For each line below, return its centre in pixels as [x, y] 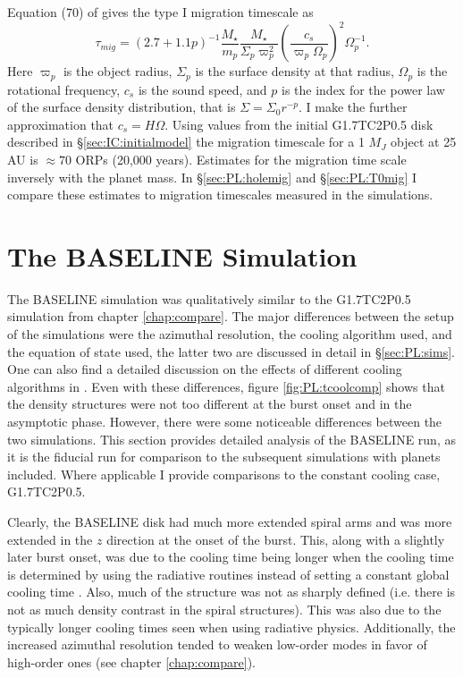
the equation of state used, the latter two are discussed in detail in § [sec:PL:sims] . [231, 351]
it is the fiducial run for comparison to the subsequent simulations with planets [224, 457]
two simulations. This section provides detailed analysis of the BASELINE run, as [231, 439]
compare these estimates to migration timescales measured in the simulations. [220, 195]
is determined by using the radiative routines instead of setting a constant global [228, 574]
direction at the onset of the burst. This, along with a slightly [276, 539]
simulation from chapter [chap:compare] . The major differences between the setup [231, 316]
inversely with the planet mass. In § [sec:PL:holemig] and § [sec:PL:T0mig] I [212, 177]
